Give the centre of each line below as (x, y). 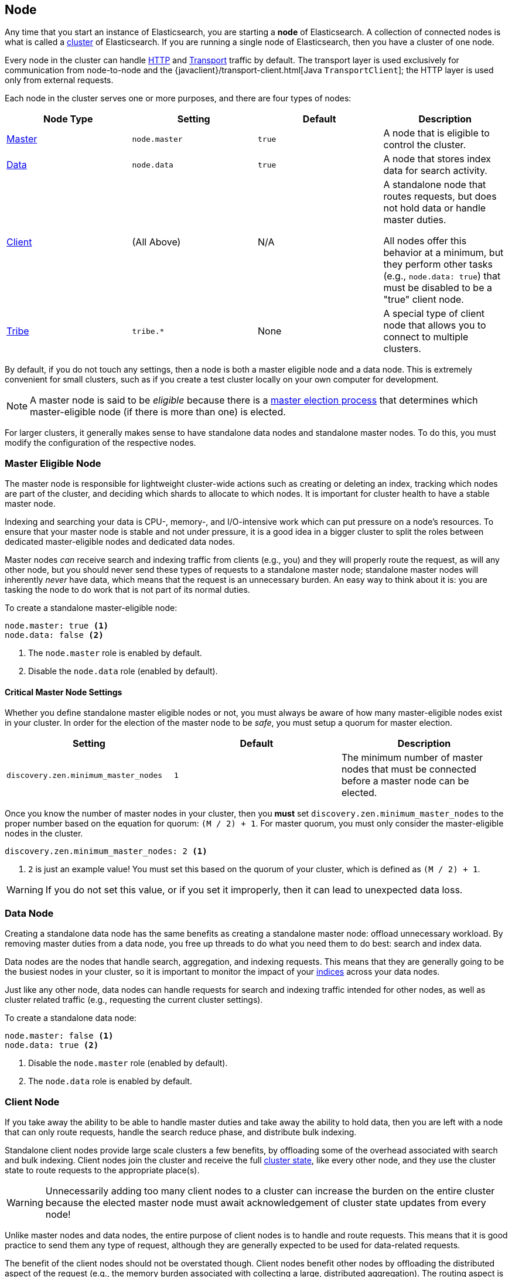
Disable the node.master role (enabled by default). (128, 1063)
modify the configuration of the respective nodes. (100, 443)
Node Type (68, 119)
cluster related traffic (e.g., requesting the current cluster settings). (134, 1000)
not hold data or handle (435, 208)
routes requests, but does (440, 197)
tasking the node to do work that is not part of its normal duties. (127, 590)
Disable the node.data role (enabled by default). (123, 671)
